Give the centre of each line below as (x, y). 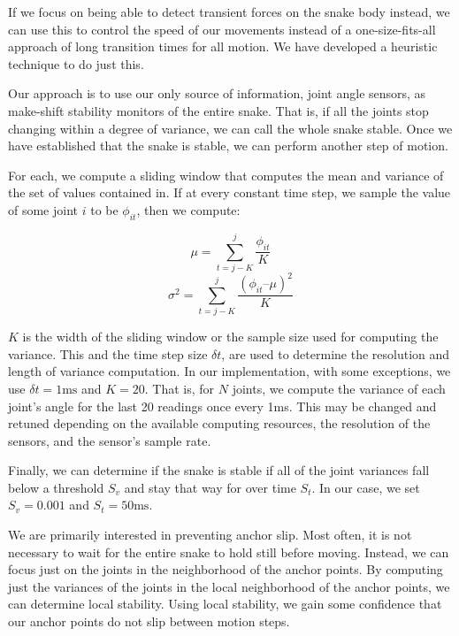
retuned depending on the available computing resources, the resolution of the (219, 423)
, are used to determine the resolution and (336, 353)
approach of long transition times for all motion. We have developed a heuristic (223, 46)
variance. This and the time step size (108, 353)
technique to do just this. (76, 63)
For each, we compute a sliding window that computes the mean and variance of (226, 175)
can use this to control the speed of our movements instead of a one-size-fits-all (222, 29)
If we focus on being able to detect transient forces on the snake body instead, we (229, 11)
